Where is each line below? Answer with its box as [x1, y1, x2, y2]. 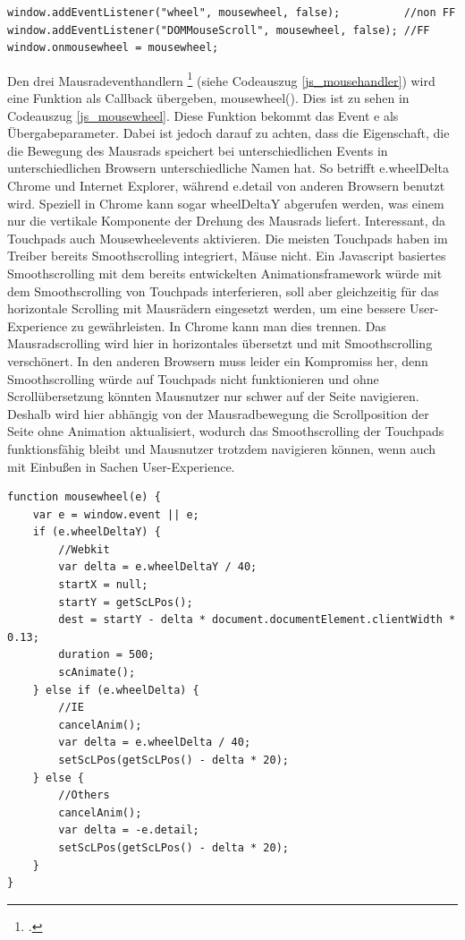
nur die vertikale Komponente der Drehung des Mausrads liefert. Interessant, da [7, 211, 446, 230]
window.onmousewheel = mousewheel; [7, 41, 219, 55]
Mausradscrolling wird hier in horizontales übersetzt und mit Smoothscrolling [7, 334, 433, 353]
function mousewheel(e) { [7, 491, 161, 504]
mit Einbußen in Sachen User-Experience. [7, 457, 235, 475]
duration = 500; [58, 648, 155, 662]
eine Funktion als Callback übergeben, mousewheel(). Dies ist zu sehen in [7, 89, 410, 107]
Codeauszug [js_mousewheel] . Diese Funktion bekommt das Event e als [7, 106, 399, 124]
